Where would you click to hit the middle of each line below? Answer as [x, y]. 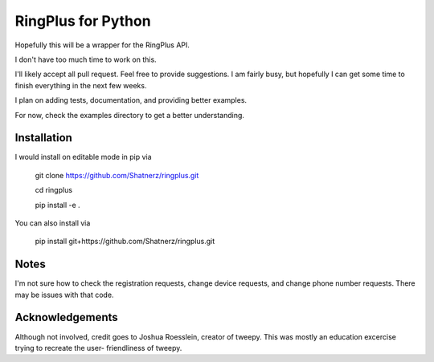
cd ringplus [53, 190]
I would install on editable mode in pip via [83, 157]
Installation [43, 138]
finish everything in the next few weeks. [81, 85]
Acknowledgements [66, 317]
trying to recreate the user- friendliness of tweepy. [98, 348]
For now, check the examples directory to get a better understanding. [130, 115]
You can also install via [53, 223]
